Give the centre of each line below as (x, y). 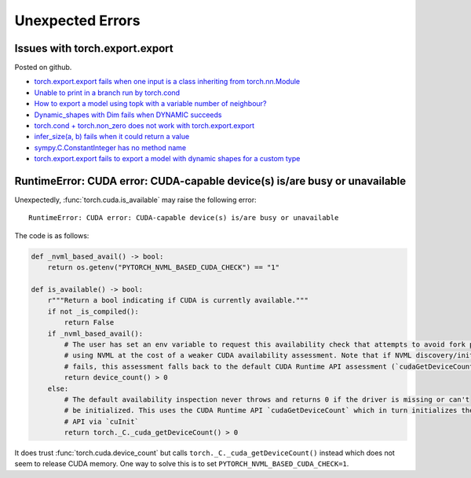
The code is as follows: (52, 235)
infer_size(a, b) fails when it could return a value (112, 137)
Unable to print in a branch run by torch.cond (107, 92)
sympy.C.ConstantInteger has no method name (110, 147)
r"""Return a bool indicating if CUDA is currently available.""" (178, 300)
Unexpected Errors (77, 20)
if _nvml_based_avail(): (95, 333)
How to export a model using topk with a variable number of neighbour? (150, 104)
